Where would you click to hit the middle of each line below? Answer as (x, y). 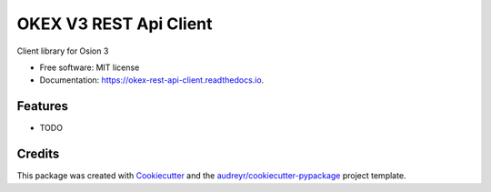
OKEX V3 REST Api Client (115, 24)
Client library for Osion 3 (63, 51)
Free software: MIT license (90, 67)
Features (42, 106)
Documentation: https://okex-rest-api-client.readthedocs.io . (152, 80)
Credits (38, 154)
